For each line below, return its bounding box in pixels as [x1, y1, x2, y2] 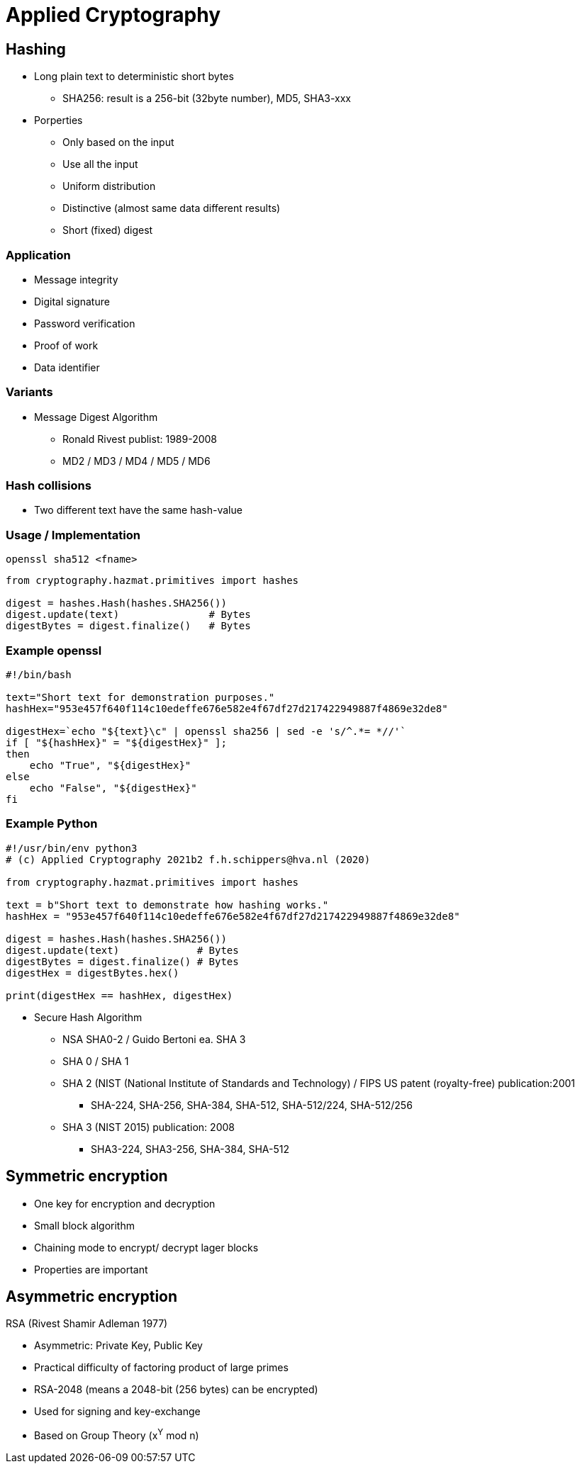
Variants [6, 385, 53, 400]
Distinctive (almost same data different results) [62, 202, 281, 215]
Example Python [6, 816, 98, 831]
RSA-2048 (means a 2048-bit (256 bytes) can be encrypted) [34, 1383, 318, 1396]
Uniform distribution [62, 180, 156, 193]
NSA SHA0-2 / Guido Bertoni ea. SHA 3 [62, 1032, 246, 1045]
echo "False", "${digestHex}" [29, 782, 197, 794]
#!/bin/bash [6, 668, 72, 680]
